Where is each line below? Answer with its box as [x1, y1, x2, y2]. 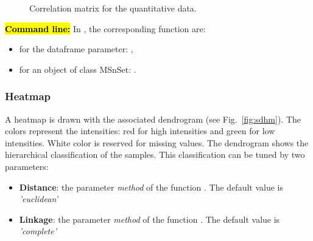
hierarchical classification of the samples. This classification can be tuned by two [5, 148, 305, 161]
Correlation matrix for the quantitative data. [29, 2, 197, 14]
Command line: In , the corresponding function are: [5, 22, 206, 35]
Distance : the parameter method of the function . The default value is [19, 180, 283, 193]
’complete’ [19, 225, 57, 237]
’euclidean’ [19, 192, 58, 205]
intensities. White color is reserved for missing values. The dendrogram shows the [5, 136, 309, 149]
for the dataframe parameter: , [19, 42, 133, 55]
